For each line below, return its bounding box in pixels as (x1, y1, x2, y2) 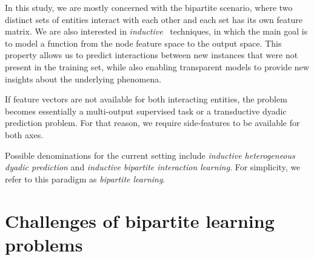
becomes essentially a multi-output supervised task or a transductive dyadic (5, 104, 287, 117)
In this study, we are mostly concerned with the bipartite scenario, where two (5, 1, 293, 13)
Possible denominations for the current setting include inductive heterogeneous (5, 148, 295, 161)
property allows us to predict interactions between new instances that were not (5, 48, 298, 61)
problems (5, 232, 83, 256)
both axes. (5, 128, 44, 141)
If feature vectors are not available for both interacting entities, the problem (5, 93, 287, 105)
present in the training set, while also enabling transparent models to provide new (5, 60, 309, 73)
